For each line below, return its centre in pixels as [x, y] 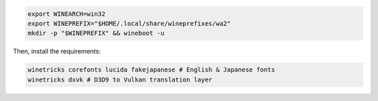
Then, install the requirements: [57, 52]
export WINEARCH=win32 [66, 14]
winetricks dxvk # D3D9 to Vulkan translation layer [120, 79]
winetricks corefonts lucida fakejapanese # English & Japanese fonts [152, 70]
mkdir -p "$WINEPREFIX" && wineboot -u [96, 33]
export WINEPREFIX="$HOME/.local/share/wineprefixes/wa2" [129, 23]
